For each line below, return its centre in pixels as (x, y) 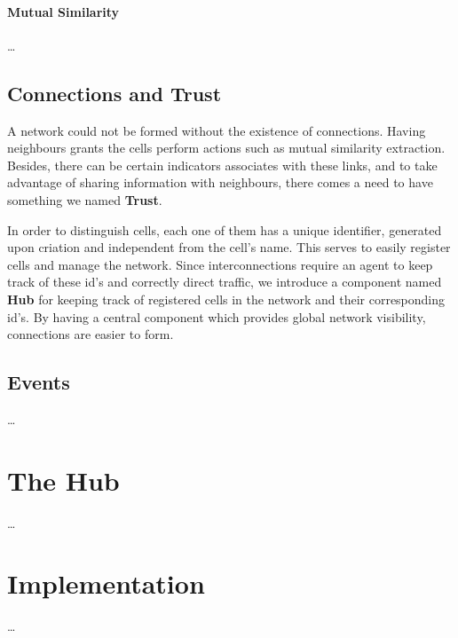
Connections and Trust (114, 93)
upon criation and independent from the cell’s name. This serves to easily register (229, 247)
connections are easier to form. (91, 334)
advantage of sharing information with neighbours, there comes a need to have (220, 182)
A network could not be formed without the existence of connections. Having (217, 130)
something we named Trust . (85, 199)
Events (39, 382)
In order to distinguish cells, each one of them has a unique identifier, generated (225, 229)
